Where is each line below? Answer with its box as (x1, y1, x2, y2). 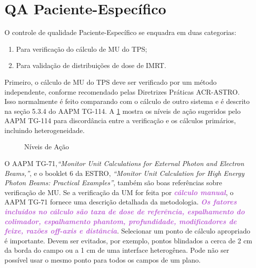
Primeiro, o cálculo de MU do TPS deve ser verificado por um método (4, 76, 217, 87)
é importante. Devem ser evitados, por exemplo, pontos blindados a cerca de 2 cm (4, 235, 253, 245)
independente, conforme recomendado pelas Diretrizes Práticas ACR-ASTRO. (4, 86, 240, 97)
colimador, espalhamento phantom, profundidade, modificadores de (4, 216, 237, 226)
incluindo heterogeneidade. (4, 125, 85, 135)
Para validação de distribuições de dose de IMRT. (16, 60, 166, 70)
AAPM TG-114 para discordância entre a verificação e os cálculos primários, (4, 115, 236, 126)
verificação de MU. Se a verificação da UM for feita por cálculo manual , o (4, 187, 234, 197)
